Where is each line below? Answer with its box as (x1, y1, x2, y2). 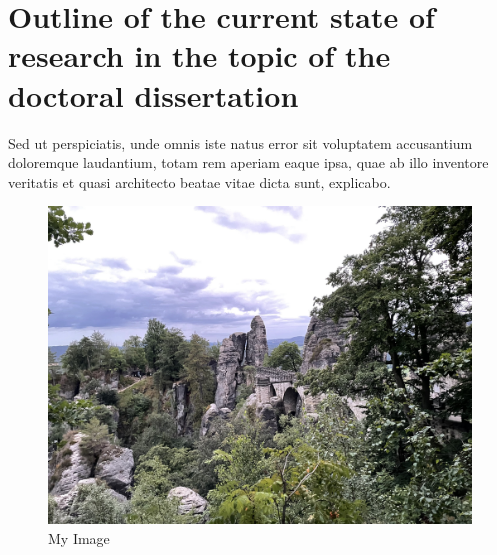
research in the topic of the (8, 35, 391, 76)
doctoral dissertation (8, 74, 299, 115)
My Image (48, 527, 110, 548)
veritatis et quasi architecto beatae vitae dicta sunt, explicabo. (8, 171, 391, 192)
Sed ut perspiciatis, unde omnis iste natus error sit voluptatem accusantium (8, 132, 473, 153)
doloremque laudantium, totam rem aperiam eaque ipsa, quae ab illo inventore (8, 152, 489, 173)
